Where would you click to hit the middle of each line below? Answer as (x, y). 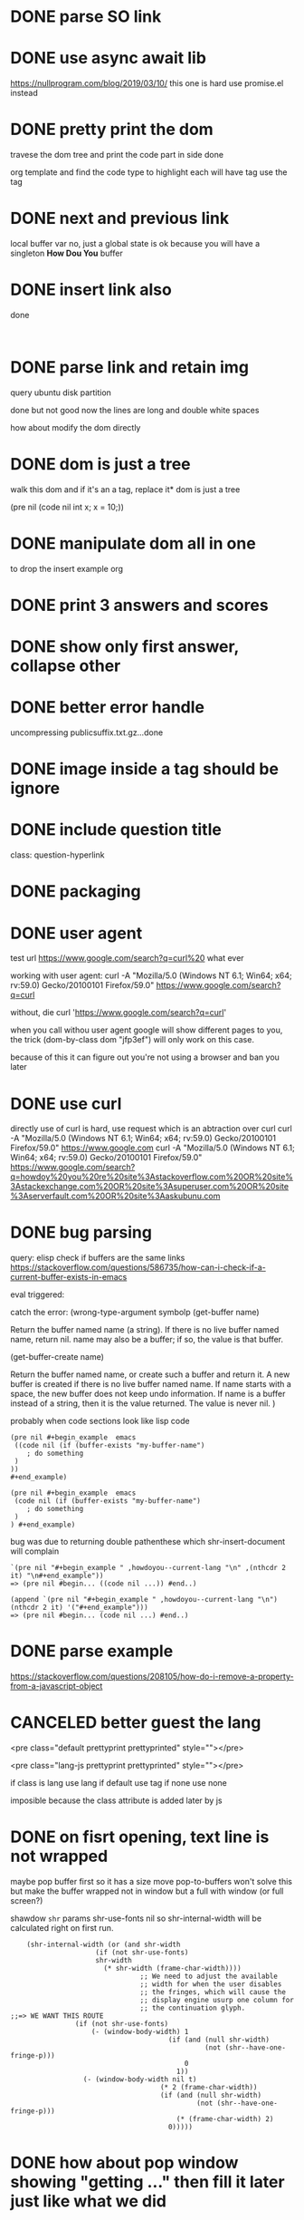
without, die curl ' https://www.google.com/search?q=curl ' (119, 1013)
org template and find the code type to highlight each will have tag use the (149, 172)
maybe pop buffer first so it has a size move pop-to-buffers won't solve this (152, 1881)
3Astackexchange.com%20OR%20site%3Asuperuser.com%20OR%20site (149, 1187)
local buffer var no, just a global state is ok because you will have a (135, 243)
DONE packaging (76, 892)
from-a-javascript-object (57, 1686)
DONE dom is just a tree (100, 465)
